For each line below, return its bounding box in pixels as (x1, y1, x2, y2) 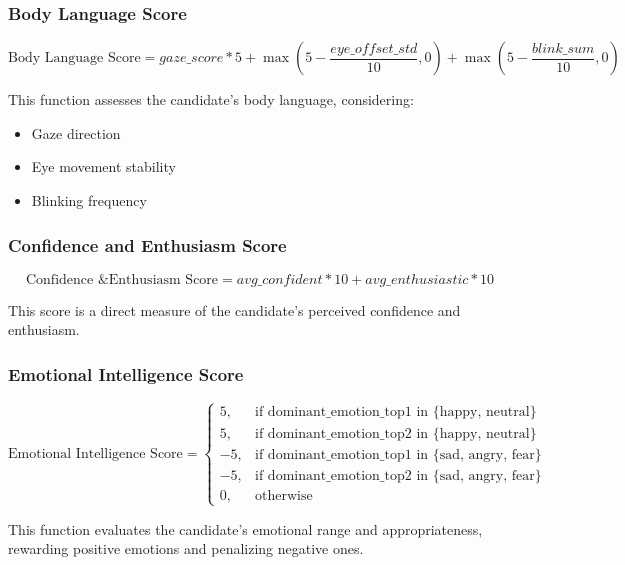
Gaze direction (31, 122, 121, 143)
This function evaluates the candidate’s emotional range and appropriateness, (8, 518, 483, 539)
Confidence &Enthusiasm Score (25, 272, 219, 287)
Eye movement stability (31, 156, 176, 177)
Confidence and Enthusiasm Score (8, 232, 287, 257)
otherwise (255, 488, 313, 503)
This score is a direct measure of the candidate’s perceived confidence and (8, 299, 461, 320)
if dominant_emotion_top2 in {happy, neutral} (255, 426, 537, 441)
